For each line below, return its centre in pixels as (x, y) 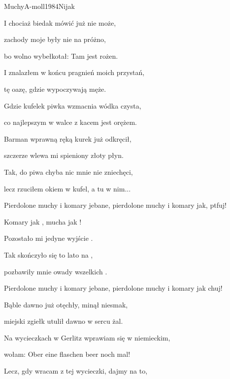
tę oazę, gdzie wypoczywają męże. (55, 89)
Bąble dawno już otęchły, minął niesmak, (66, 304)
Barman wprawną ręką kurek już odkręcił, (68, 138)
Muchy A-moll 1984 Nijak (39, 6)
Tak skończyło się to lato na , (49, 254)
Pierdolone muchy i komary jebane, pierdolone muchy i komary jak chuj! (113, 288)
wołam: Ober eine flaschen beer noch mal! (67, 354)
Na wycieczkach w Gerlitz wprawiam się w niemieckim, (87, 337)
